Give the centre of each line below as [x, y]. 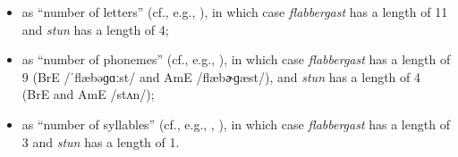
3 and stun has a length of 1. [101, 141]
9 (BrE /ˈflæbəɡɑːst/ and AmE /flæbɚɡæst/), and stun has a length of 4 [221, 76]
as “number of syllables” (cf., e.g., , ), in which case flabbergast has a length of [236, 124]
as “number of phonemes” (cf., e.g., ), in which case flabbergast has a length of [236, 59]
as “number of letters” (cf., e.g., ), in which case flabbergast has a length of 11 [235, 12]
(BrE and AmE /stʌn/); [88, 94]
